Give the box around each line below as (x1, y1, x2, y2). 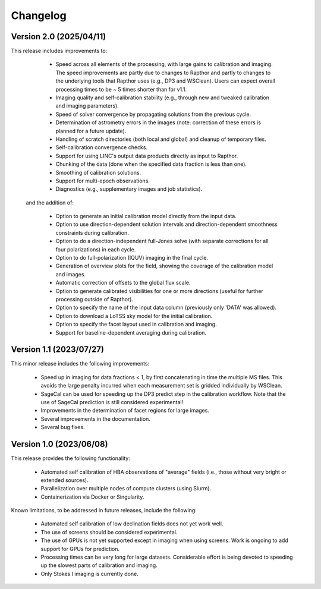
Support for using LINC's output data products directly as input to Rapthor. (55, 152, 238, 159)
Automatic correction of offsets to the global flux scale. (55, 279, 191, 286)
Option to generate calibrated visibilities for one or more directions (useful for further (55, 287, 264, 294)
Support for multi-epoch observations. (55, 177, 150, 184)
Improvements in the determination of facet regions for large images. (40, 407, 209, 414)
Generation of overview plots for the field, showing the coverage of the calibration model (55, 262, 273, 270)
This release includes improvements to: (11, 48, 108, 55)
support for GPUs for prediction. (40, 545, 120, 552)
